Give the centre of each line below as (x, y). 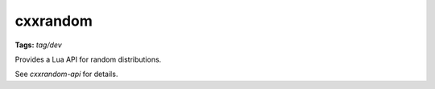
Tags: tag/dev (38, 45)
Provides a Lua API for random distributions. (88, 59)
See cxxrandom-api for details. (66, 74)
